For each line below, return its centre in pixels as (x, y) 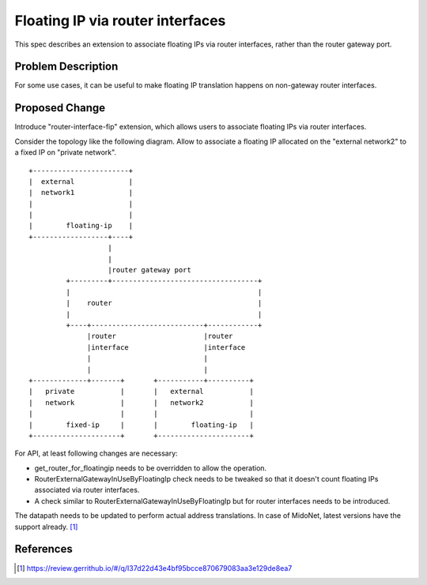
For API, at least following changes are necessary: (96, 453)
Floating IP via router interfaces (120, 21)
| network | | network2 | (142, 402)
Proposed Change (60, 108)
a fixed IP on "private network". (66, 152)
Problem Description (66, 67)
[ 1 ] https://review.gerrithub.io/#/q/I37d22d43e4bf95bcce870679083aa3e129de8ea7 (155, 568)
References (43, 549)
